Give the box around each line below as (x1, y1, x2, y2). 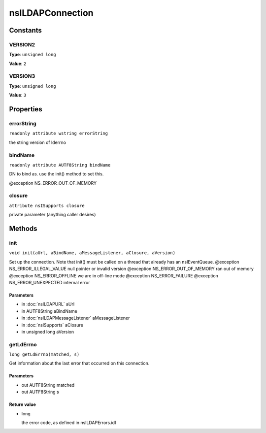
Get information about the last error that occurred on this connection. (9, 360, 150, 366)
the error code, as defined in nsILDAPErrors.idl (21, 420, 116, 426)
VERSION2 (9, 41, 35, 48)
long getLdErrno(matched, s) (9, 352, 80, 357)
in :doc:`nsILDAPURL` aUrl (21, 301, 75, 307)
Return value (9, 401, 36, 407)
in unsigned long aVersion (21, 329, 74, 334)
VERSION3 (9, 73, 35, 80)
